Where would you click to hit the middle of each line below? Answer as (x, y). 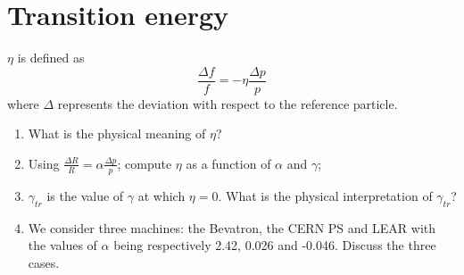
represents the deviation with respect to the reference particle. (228, 103)
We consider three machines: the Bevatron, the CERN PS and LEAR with (232, 227)
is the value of (85, 195)
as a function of (228, 163)
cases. (44, 262)
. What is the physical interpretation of (325, 195)
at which (162, 195)
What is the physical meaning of (117, 133)
